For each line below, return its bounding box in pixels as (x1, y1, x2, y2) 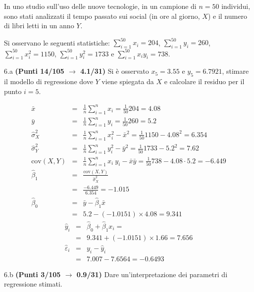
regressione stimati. (4, 279, 62, 289)
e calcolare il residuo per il (164, 76, 245, 87)
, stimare (222, 66, 249, 76)
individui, (221, 1, 251, 11)
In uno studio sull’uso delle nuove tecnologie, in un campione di (4, 1, 197, 11)
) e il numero (207, 10, 247, 21)
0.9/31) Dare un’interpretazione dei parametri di (76, 269, 228, 279)
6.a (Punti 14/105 (4, 66, 64, 76)
